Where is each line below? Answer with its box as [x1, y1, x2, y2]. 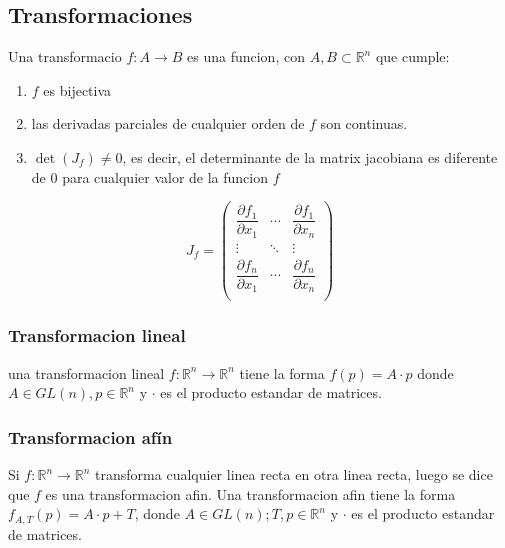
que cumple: [375, 46, 450, 67]
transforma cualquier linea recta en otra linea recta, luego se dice [95, 464, 493, 485]
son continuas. [320, 113, 408, 134]
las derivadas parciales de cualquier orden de [31, 113, 305, 134]
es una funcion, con [187, 46, 305, 67]
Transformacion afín [8, 424, 173, 449]
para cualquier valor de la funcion [62, 166, 268, 187]
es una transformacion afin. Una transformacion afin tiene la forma [45, 483, 456, 504]
